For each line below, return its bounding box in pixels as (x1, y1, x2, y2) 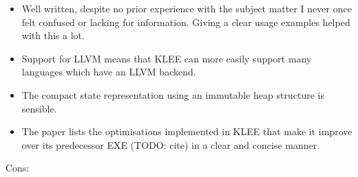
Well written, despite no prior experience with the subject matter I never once (21, 1, 352, 15)
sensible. (21, 101, 57, 115)
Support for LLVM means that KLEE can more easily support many (21, 51, 312, 65)
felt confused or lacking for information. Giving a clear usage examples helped (21, 14, 350, 29)
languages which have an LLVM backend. (21, 64, 196, 79)
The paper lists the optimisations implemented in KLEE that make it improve (21, 124, 352, 139)
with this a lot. (21, 28, 85, 43)
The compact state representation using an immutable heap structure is (21, 87, 324, 102)
